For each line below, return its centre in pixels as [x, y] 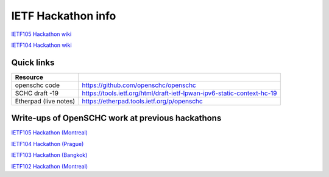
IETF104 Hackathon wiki [42, 45]
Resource [29, 77]
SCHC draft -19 [37, 93]
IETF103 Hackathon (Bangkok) [49, 155]
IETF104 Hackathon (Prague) [48, 144]
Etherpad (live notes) [45, 101]
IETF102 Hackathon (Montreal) [50, 166]
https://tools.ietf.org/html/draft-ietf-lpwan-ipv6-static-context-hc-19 [179, 93]
